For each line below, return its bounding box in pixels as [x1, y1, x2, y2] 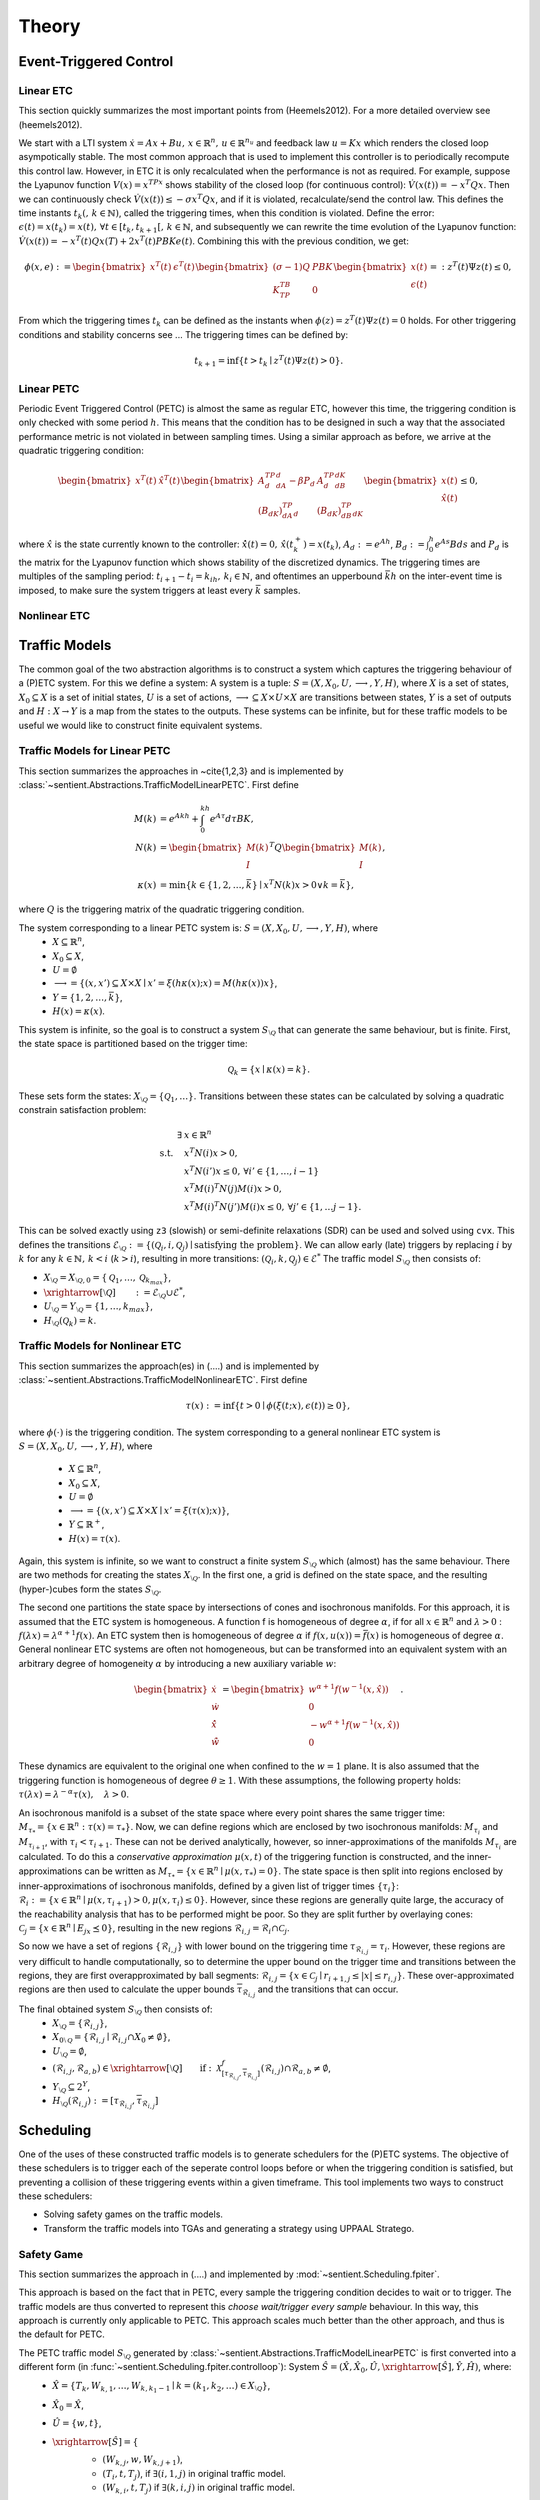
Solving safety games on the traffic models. [43, 2208, 224, 2220]
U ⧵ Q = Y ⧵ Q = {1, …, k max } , [43, 1300, 154, 1314]
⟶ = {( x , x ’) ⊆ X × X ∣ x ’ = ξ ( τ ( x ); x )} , [70, 1504, 230, 1516]
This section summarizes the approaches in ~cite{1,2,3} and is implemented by [18, 765, 344, 777]
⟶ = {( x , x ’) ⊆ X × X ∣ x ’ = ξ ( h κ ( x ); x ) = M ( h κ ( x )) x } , [53, 977, 278, 989]
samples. [263, 584, 301, 596]
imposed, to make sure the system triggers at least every [18, 584, 254, 596]
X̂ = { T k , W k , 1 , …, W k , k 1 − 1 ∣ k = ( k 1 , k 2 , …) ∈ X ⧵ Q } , [52, 2379, 271, 2395]
